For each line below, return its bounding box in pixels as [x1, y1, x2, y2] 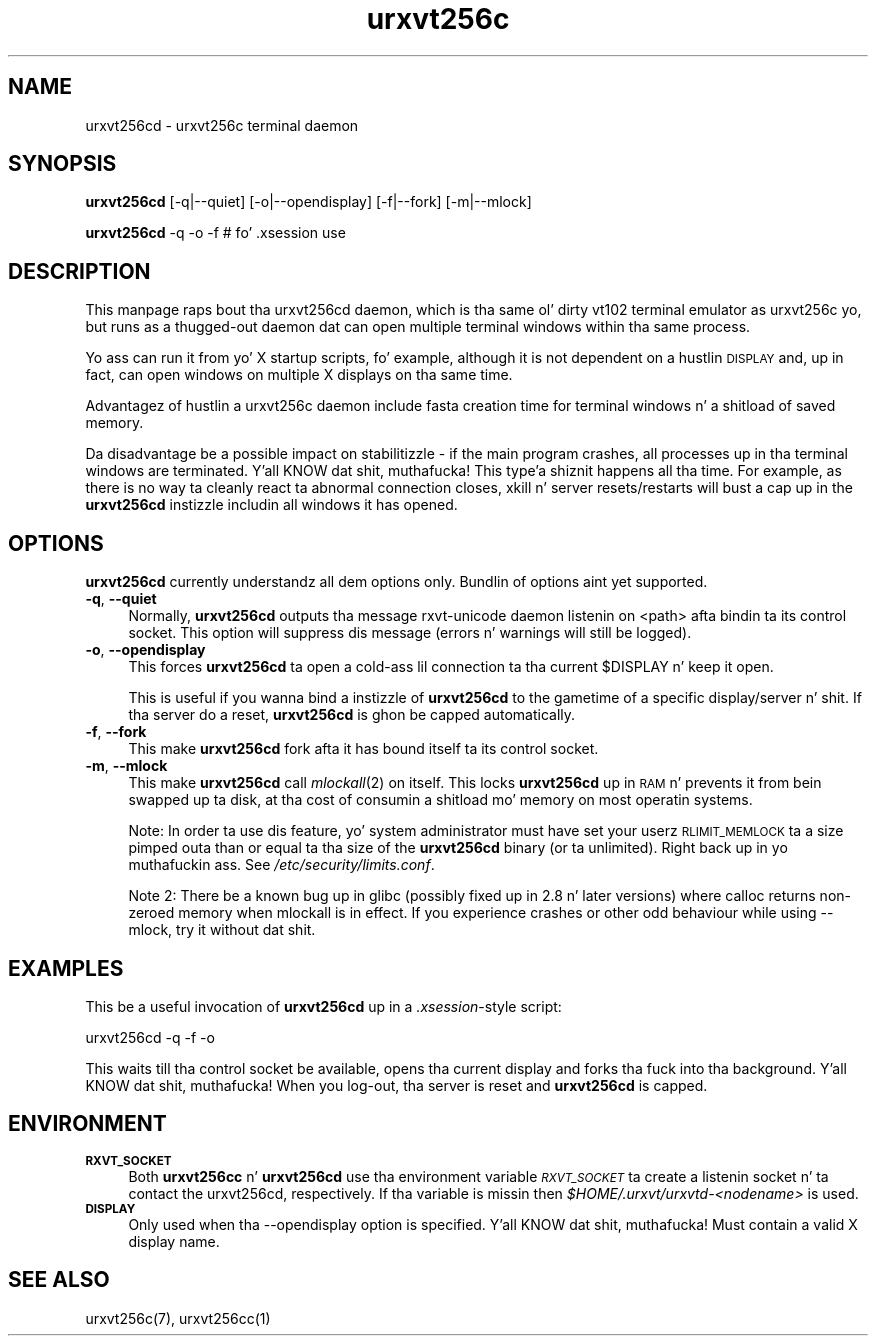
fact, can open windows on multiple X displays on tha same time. [85, 366, 513, 384]
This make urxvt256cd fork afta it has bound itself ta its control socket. [128, 740, 599, 758]
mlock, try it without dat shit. [128, 921, 316, 939]
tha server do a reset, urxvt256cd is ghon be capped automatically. [128, 706, 576, 724]
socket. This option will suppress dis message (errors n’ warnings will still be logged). [128, 624, 692, 642]
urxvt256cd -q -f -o [85, 1028, 215, 1046]
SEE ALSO [8, 1267, 110, 1293]
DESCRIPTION [8, 258, 151, 284]
